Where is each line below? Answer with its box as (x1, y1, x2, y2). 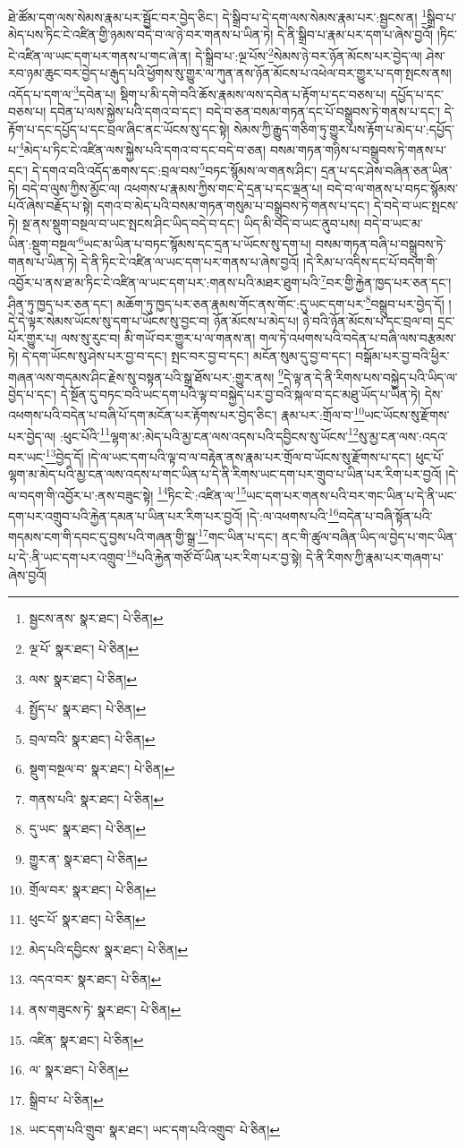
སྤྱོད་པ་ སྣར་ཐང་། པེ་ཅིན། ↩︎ (29, 699, 147, 718)
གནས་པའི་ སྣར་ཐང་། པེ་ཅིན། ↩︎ (29, 789, 165, 808)
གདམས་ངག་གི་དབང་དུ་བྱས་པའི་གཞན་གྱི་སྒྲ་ (8, 527, 199, 545)
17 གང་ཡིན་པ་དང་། (198, 525, 278, 545)
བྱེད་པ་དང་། (8, 384, 57, 403)
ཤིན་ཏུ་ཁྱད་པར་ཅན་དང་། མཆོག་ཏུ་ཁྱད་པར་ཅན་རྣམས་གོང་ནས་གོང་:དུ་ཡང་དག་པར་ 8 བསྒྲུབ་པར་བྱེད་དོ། (8, 291, 445, 313)
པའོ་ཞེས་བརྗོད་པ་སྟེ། (8, 196, 93, 215)
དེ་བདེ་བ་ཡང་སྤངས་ (374, 196, 459, 215)
